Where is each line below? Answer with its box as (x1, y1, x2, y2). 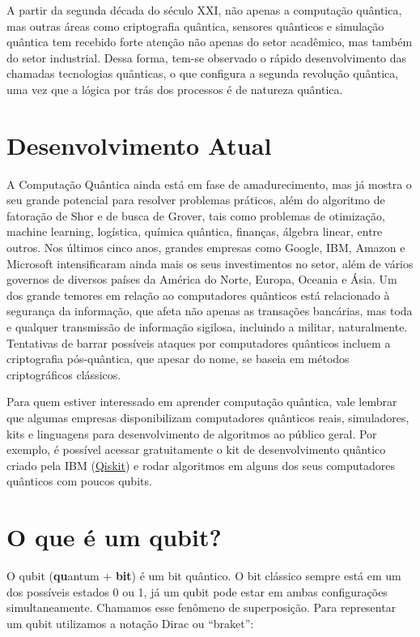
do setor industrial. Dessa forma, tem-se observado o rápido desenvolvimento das (6, 49, 407, 66)
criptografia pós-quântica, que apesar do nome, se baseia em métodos (6, 350, 350, 367)
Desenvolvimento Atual (6, 128, 272, 161)
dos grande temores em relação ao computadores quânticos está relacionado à (6, 286, 390, 303)
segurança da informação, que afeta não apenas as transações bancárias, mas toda (6, 302, 413, 319)
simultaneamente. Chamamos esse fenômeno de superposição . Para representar (6, 599, 397, 616)
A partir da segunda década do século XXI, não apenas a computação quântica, (6, 2, 402, 18)
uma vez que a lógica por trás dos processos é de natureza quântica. (6, 80, 343, 97)
